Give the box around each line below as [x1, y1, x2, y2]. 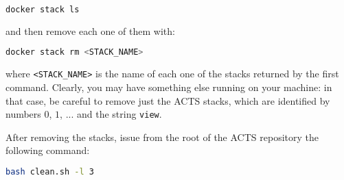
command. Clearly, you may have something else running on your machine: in [5, 80, 332, 94]
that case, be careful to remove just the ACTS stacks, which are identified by [5, 93, 330, 107]
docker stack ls [5, 5, 80, 14]
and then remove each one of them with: [5, 23, 175, 38]
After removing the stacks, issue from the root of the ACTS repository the [5, 129, 319, 144]
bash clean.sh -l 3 [5, 167, 94, 177]
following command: [5, 143, 90, 157]
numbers [5, 107, 41, 121]
